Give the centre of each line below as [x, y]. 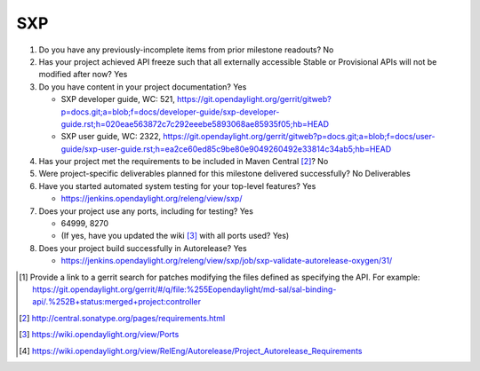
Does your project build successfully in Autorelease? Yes [143, 248]
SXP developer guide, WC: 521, [118, 99]
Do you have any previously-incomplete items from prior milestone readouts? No [186, 50]
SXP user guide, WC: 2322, [111, 137]
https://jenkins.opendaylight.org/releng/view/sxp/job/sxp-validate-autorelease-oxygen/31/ [227, 261]
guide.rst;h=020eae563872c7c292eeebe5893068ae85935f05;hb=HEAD [195, 123]
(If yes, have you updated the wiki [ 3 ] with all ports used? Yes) [175, 236]
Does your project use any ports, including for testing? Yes [146, 211]
